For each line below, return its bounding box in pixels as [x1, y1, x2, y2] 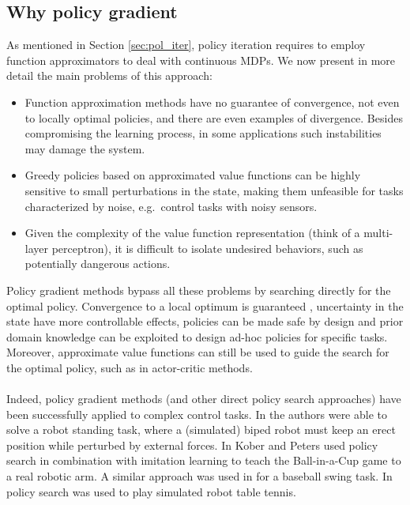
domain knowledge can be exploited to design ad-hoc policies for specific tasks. [6, 328, 388, 345]
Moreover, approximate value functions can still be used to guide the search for [6, 344, 389, 360]
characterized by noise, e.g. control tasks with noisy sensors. [24, 198, 318, 214]
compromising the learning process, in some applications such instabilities [24, 125, 382, 141]
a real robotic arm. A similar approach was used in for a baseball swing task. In [6, 468, 393, 484]
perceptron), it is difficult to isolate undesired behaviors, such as [51, 239, 363, 256]
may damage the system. [24, 140, 145, 156]
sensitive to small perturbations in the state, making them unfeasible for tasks [24, 182, 404, 198]
